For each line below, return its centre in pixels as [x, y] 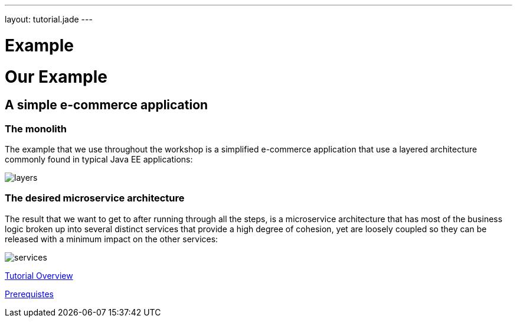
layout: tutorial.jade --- [49, 19]
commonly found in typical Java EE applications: [99, 160]
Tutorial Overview [39, 275]
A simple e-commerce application [107, 105]
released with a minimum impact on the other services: [112, 239]
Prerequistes [29, 294]
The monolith [36, 129]
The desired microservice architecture [95, 198]
